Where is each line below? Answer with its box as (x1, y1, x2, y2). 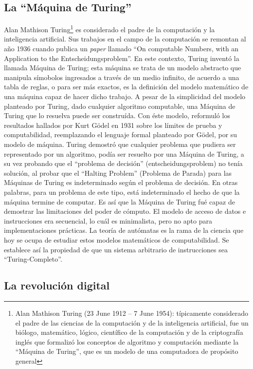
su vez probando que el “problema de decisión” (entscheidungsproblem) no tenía (4, 158, 243, 168)
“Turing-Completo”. (4, 254, 62, 264)
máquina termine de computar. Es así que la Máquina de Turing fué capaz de (4, 196, 235, 206)
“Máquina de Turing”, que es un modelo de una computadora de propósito (15, 346, 238, 356)
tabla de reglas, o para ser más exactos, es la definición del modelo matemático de (4, 82, 249, 92)
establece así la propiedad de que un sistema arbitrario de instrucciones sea (4, 244, 228, 254)
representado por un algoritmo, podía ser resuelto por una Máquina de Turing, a (4, 148, 244, 159)
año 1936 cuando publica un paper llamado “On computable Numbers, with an (4, 43, 239, 54)
